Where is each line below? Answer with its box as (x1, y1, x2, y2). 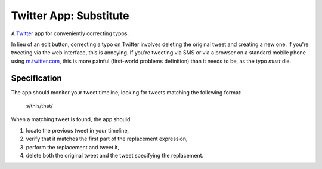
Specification (11, 73, 62, 83)
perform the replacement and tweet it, (26, 143, 119, 150)
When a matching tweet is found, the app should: (11, 116, 132, 123)
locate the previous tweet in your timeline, (26, 127, 129, 134)
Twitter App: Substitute (11, 9, 129, 22)
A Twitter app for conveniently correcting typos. (11, 30, 129, 37)
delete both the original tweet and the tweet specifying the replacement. (26, 152, 204, 159)
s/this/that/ (26, 102, 53, 110)
